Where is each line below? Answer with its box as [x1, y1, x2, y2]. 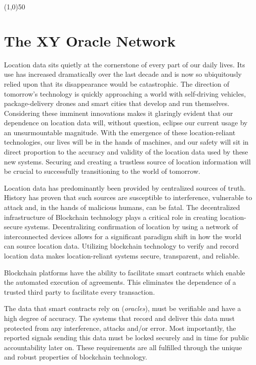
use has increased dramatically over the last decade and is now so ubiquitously [4, 69, 242, 79]
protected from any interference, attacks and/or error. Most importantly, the [4, 322, 236, 333]
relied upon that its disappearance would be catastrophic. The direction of [4, 78, 229, 89]
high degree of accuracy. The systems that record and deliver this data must [4, 313, 235, 323]
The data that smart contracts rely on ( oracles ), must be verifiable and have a [4, 303, 241, 313]
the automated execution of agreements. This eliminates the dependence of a [4, 277, 236, 287]
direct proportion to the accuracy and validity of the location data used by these [4, 147, 248, 157]
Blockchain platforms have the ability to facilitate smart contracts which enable [4, 267, 245, 277]
